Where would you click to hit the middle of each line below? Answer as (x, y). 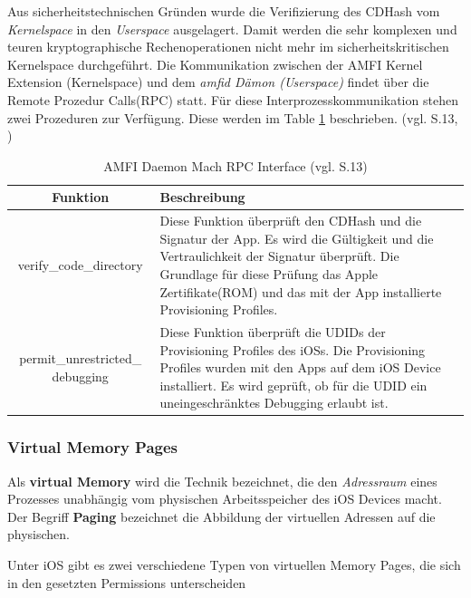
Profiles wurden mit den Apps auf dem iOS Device (300, 367)
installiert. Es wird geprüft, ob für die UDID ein (293, 385)
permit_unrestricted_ (81, 358)
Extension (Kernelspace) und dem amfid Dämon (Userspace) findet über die (218, 82)
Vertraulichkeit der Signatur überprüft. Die (279, 256)
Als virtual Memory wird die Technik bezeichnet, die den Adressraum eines (222, 481)
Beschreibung (202, 197)
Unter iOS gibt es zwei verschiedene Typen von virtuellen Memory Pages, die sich (234, 565)
